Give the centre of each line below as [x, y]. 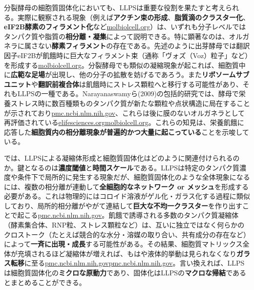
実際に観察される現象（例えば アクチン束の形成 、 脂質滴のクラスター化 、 [134, 17]
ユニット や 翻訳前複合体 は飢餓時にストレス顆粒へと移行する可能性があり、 [123, 84]
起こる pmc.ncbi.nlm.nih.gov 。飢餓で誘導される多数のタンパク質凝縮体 [128, 215]
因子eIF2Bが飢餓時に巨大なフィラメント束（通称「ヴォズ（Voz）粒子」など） [126, 55]
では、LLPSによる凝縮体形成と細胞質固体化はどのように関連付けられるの [122, 157]
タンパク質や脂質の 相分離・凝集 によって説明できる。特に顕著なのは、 [116, 36]
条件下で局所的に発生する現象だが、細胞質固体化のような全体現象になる [134, 177]
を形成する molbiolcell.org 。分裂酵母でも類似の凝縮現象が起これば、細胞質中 [125, 65]
